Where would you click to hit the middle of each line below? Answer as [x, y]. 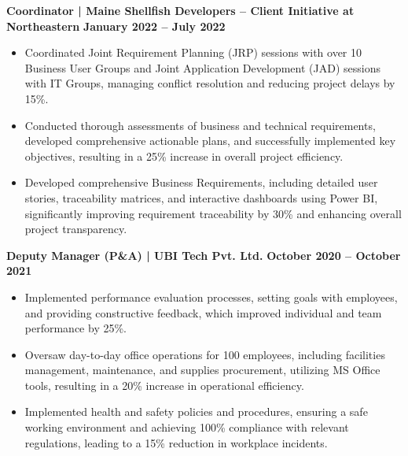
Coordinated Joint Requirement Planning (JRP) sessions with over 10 [193, 52]
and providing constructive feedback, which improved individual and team [203, 312]
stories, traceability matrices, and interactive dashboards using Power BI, [201, 197]
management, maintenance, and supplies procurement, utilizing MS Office [202, 370]
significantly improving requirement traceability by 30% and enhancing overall [213, 213]
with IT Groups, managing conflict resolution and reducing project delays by [210, 83]
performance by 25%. [75, 328]
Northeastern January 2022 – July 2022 [116, 26]
